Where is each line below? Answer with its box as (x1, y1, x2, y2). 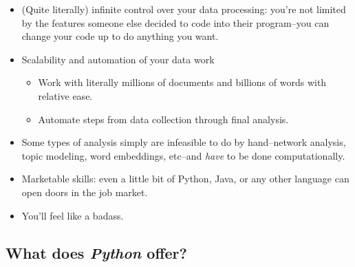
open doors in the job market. (21, 184, 148, 199)
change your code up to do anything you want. (21, 29, 219, 43)
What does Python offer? (6, 242, 187, 263)
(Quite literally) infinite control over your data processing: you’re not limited (21, 2, 346, 16)
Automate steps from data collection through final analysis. (38, 111, 289, 126)
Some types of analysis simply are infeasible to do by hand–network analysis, (21, 135, 346, 149)
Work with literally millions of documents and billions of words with (38, 75, 327, 89)
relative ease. (38, 88, 93, 103)
